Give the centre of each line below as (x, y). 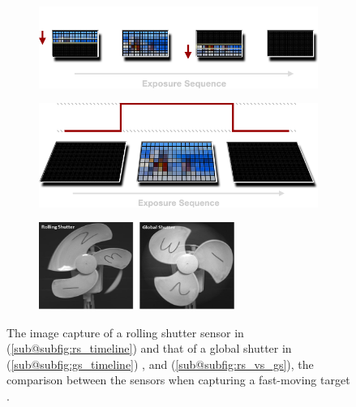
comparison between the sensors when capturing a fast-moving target (178, 380)
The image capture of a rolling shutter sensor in (125, 332)
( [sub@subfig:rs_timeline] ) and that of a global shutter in (149, 348)
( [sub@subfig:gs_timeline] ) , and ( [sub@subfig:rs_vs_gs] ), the (160, 364)
